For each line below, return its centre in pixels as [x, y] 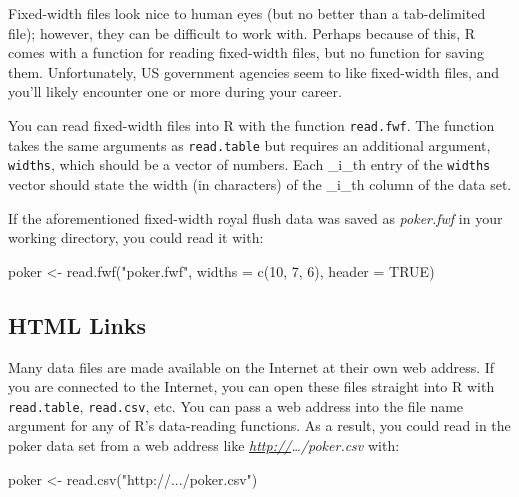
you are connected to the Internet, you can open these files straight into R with [251, 386]
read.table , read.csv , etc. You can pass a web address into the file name [236, 405]
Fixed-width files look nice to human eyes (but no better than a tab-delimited [247, 13]
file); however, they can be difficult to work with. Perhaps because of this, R [241, 32]
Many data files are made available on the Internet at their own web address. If [251, 366]
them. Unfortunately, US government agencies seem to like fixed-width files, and [254, 71]
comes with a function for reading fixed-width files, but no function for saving [246, 52]
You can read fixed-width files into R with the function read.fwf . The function [251, 124]
